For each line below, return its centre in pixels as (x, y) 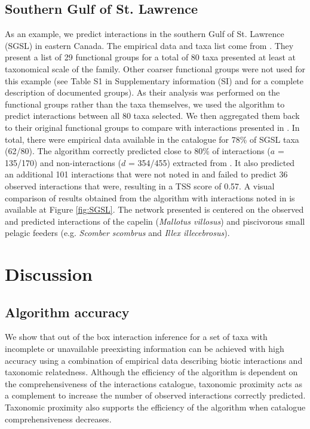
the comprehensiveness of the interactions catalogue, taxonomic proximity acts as (154, 383)
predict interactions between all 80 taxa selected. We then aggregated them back (152, 116)
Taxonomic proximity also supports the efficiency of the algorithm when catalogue (155, 407)
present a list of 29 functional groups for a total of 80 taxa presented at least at (151, 57)
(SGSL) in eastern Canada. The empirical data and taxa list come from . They (149, 45)
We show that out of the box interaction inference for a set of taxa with (136, 337)
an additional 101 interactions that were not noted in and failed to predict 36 (146, 174)
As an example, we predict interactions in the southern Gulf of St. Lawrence (145, 34)
